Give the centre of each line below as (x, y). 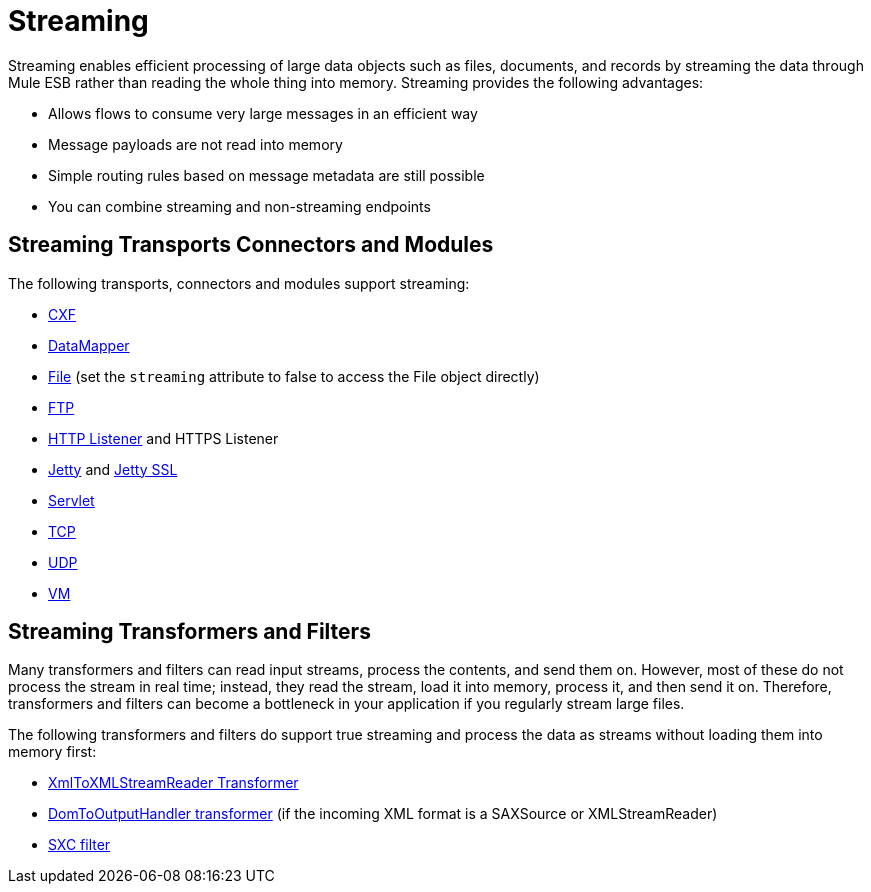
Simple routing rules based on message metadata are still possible (266, 175)
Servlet (71, 500)
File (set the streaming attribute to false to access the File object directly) (294, 376)
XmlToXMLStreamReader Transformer (173, 783)
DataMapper (89, 345)
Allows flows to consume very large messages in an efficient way (263, 113)
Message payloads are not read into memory (195, 144)
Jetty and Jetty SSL (113, 469)
